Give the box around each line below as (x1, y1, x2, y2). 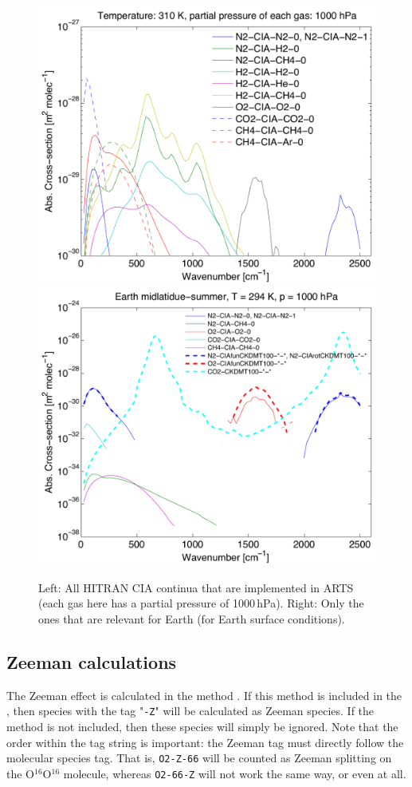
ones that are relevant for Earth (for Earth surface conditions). (38, 611, 345, 627)
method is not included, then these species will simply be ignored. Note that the (6, 718, 398, 735)
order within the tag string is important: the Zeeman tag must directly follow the (6, 734, 404, 750)
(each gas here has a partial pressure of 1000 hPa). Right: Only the (38, 595, 364, 611)
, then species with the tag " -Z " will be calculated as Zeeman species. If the (6, 702, 375, 719)
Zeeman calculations (6, 649, 177, 674)
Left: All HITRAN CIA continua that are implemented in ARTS (38, 579, 354, 595)
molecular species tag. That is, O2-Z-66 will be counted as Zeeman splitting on (6, 749, 392, 766)
